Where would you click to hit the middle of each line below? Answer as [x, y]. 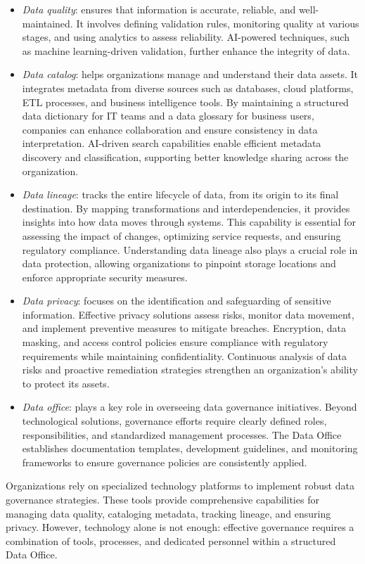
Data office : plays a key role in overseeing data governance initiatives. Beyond [190, 407]
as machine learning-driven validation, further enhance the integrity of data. [186, 50]
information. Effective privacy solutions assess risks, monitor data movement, [188, 314]
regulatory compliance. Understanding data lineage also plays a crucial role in [190, 249]
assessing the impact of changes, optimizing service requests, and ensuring [181, 235]
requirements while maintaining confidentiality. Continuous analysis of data [185, 355]
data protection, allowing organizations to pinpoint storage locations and [179, 263]
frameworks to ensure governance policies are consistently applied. [165, 462]
